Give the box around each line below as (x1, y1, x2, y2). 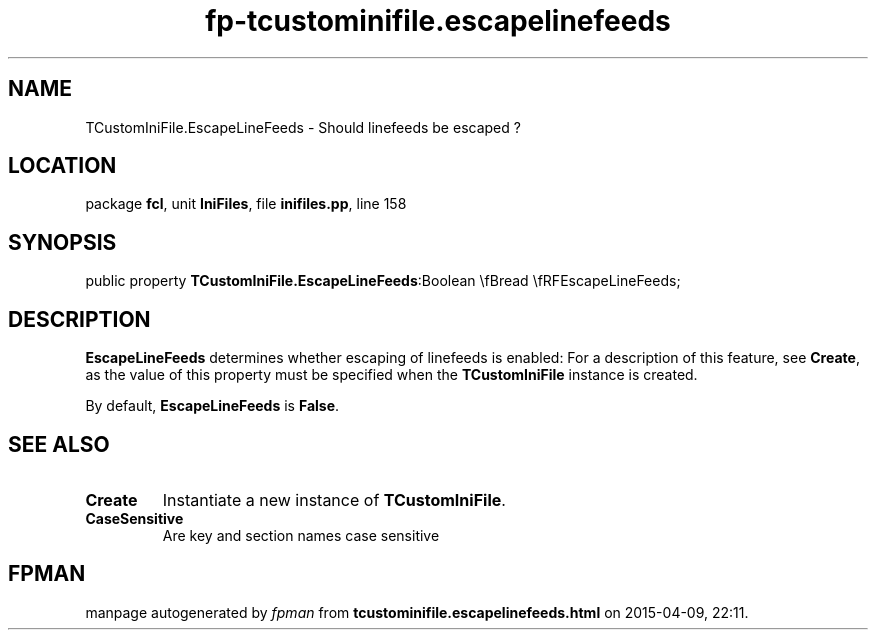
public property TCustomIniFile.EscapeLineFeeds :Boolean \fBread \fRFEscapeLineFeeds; (85, 272, 681, 290)
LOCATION (8, 153, 117, 179)
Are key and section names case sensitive (162, 526, 440, 544)
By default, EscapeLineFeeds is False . (85, 397, 340, 415)
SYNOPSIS (8, 229, 117, 255)
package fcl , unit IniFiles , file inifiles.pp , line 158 (85, 195, 407, 213)
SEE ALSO (8, 431, 110, 457)
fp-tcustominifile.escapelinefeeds (205, 4, 671, 38)
